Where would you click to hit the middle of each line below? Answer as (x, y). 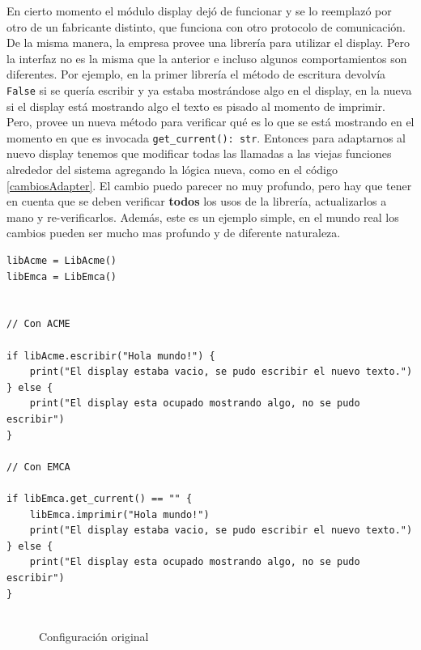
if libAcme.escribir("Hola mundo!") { (111, 356)
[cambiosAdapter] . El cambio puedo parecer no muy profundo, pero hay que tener (209, 185)
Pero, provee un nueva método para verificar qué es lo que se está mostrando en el (210, 122)
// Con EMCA (38, 467)
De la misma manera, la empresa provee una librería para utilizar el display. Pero (208, 42)
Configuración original (94, 636)
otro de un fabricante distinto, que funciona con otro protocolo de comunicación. (206, 26)
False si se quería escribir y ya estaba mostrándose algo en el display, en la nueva (209, 89)
